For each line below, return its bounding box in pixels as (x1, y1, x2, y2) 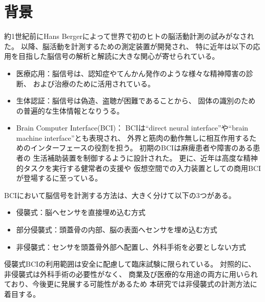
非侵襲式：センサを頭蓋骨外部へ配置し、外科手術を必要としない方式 (16, 241, 246, 252)
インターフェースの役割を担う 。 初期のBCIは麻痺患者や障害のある (30, 142, 253, 153)
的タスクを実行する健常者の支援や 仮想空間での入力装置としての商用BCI (16, 162, 261, 173)
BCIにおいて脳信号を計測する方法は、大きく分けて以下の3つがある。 (4, 189, 236, 200)
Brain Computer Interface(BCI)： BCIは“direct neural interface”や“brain (16, 122, 249, 133)
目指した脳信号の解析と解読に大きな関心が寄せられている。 (18, 51, 219, 61)
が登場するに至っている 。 (16, 172, 103, 183)
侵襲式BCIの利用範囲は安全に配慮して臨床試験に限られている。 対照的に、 (4, 258, 256, 269)
